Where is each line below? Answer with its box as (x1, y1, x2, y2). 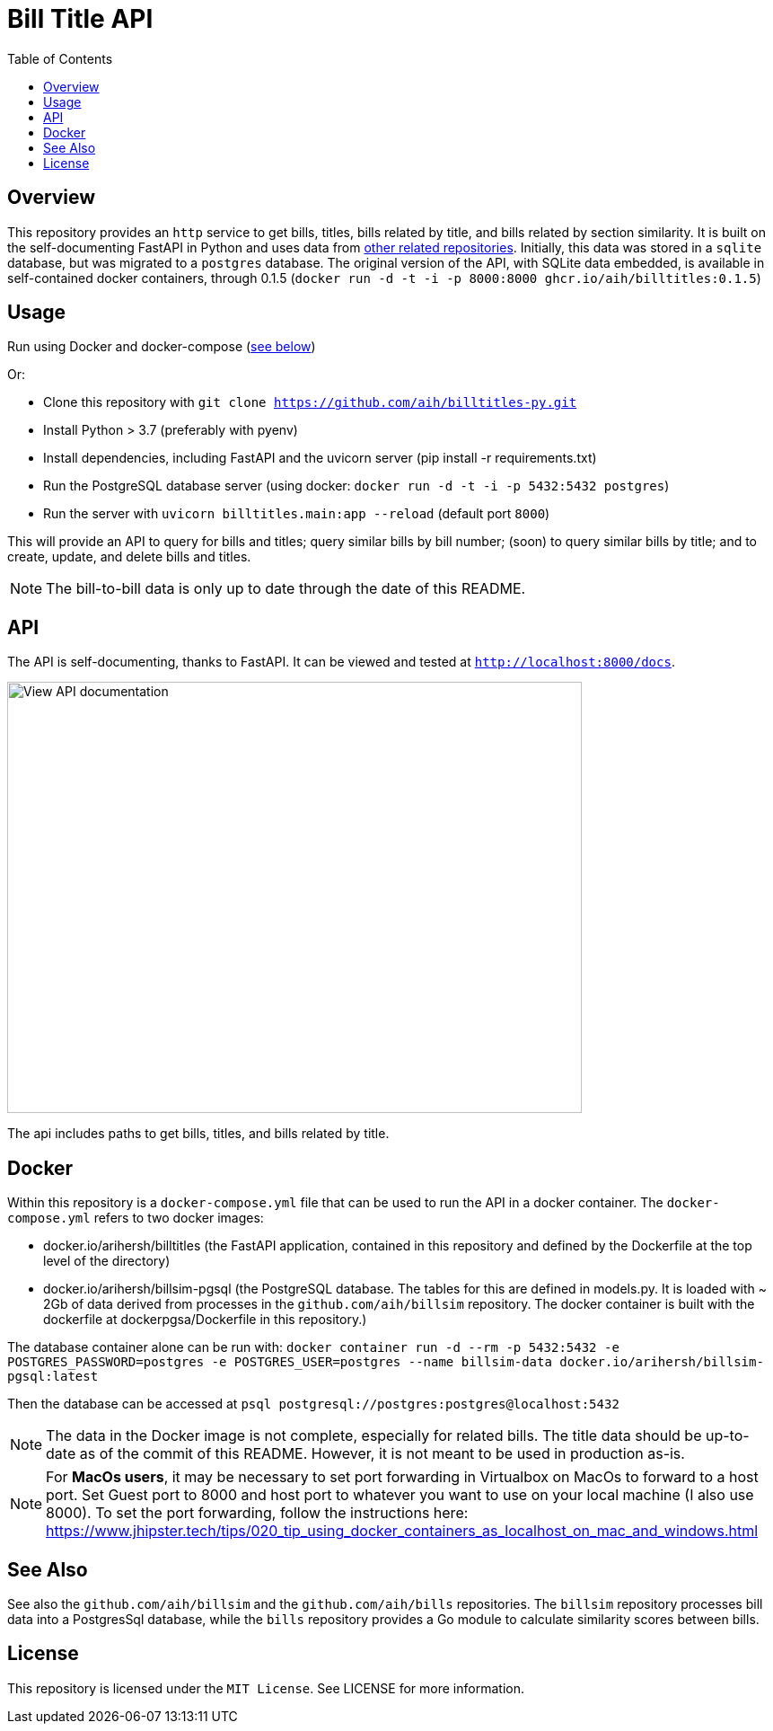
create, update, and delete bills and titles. (7, 549, 251, 565)
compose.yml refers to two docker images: (7, 1210, 264, 1226)
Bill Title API (7, 4, 154, 34)
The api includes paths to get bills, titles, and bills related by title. (7, 1126, 390, 1142)
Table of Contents (7, 50, 113, 66)
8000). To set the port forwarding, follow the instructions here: (46, 1504, 469, 1523)
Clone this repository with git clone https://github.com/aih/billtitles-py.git (43, 394, 577, 411)
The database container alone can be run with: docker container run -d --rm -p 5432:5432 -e (7, 1339, 619, 1356)
